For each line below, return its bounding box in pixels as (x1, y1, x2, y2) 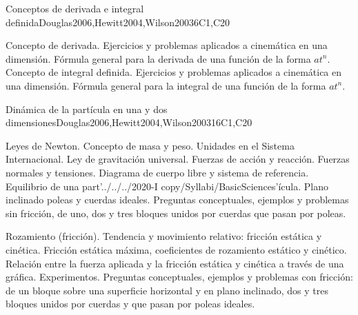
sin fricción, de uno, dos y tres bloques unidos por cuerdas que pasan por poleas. (6, 205, 346, 220)
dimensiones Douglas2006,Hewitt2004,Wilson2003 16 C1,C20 (6, 115, 252, 130)
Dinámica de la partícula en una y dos (6, 101, 168, 116)
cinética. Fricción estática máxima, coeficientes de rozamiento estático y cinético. (6, 242, 347, 256)
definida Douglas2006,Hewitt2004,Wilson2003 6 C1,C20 (6, 14, 230, 29)
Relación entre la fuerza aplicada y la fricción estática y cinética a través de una (6, 256, 344, 270)
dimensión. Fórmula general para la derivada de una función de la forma (6, 51, 311, 65)
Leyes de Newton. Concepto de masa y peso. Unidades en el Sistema (6, 138, 295, 152)
